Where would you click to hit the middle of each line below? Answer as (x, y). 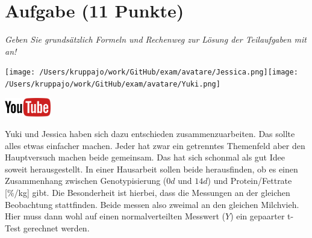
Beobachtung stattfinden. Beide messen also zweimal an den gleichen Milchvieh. (152, 204)
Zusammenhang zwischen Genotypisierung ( (86, 181)
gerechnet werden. (56, 227)
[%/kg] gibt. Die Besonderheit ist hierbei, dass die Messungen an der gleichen (148, 192)
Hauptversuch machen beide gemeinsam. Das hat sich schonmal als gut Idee (145, 157)
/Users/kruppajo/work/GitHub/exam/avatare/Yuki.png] (113, 84)
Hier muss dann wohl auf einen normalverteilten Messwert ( (115, 216)
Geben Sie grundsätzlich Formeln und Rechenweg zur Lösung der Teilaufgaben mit (156, 39)
